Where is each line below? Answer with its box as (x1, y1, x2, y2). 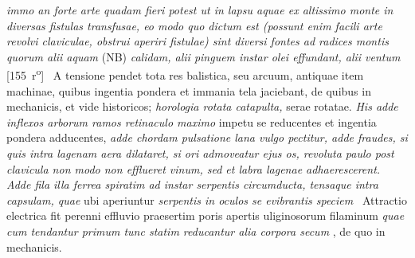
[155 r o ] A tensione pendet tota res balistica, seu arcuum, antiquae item (6, 64, 364, 84)
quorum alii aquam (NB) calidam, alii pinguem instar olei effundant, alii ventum (6, 48, 401, 64)
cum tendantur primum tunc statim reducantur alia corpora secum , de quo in (6, 222, 386, 239)
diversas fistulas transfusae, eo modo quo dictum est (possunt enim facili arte (6, 17, 382, 33)
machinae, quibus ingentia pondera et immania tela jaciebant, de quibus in (6, 82, 371, 99)
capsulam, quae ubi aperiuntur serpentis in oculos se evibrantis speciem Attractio (6, 191, 407, 208)
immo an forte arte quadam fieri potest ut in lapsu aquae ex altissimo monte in (6, 2, 393, 18)
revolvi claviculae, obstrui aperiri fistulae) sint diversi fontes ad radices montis (6, 33, 389, 49)
